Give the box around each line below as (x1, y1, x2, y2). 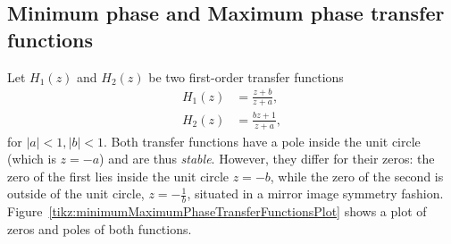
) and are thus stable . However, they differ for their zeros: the (99, 149, 435, 168)
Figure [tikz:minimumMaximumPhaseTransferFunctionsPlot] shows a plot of (7, 202, 427, 221)
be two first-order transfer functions (148, 67, 344, 86)
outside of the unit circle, (7, 184, 145, 203)
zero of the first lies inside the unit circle (7, 166, 230, 185)
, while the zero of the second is (270, 166, 444, 185)
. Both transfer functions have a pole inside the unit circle (103, 131, 421, 150)
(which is (7, 149, 56, 168)
